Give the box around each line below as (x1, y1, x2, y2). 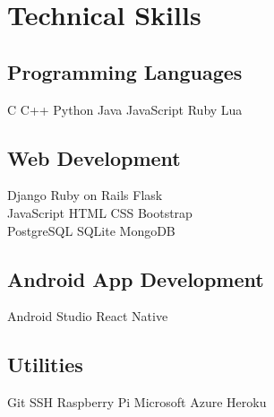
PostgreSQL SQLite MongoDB (7, 221, 176, 239)
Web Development (7, 143, 181, 171)
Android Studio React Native (7, 307, 168, 326)
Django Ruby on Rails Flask (7, 186, 163, 204)
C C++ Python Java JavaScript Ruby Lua (7, 100, 243, 118)
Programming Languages (7, 57, 243, 85)
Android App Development (7, 265, 264, 292)
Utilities (7, 351, 83, 378)
